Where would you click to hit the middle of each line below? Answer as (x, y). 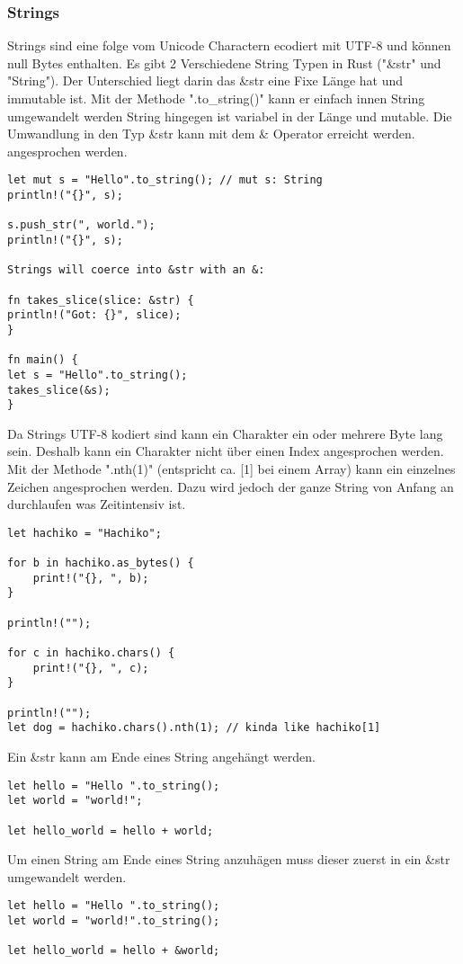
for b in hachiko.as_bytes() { (101, 563)
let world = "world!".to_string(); (114, 921)
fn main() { (43, 360)
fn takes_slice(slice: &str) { (101, 300)
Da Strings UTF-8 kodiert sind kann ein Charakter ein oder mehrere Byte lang (225, 433)
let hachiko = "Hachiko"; (85, 533)
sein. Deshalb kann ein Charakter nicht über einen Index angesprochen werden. (226, 451)
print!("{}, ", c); (91, 668)
